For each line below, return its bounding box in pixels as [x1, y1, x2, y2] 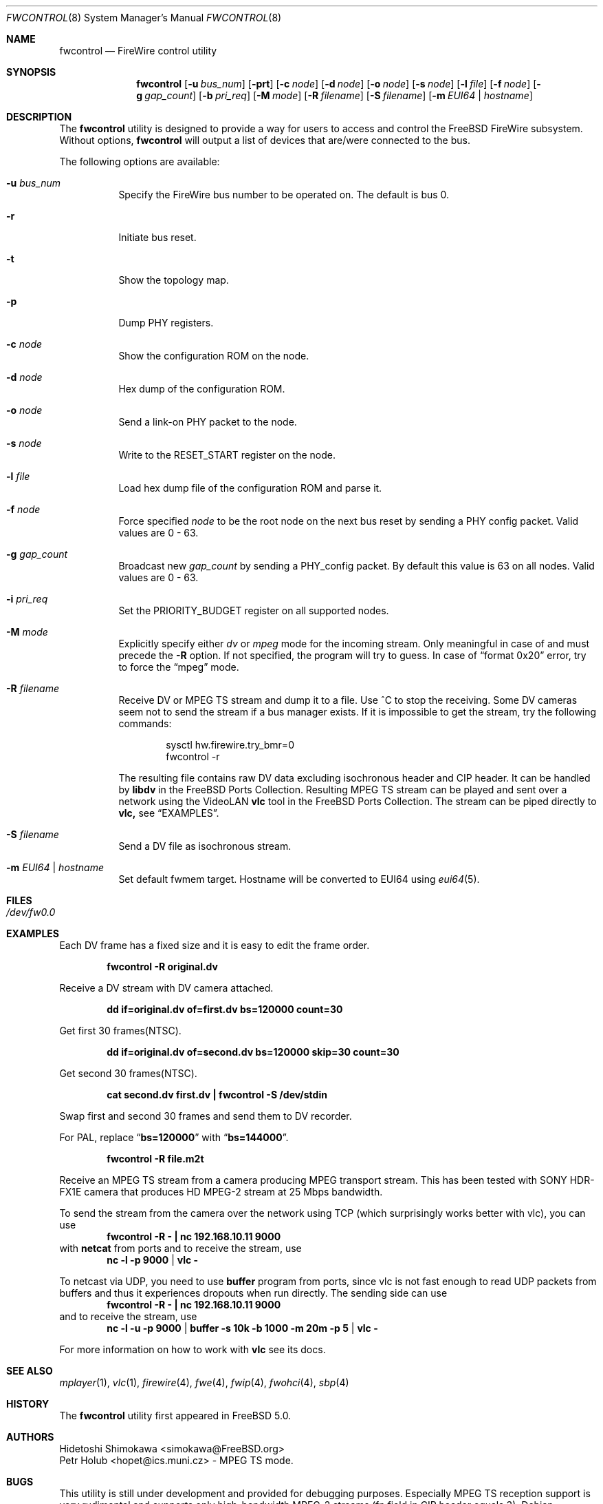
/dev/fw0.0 [6, 906, 56, 918]
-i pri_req [6, 593, 48, 605]
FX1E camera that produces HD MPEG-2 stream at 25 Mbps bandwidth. [59, 1186, 383, 1198]
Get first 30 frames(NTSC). [59, 1025, 182, 1036]
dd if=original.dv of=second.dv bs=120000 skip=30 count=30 [107, 1046, 399, 1058]
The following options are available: [59, 156, 220, 167]
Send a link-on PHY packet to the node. [118, 416, 297, 428]
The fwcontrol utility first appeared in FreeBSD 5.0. [59, 1410, 292, 1421]
